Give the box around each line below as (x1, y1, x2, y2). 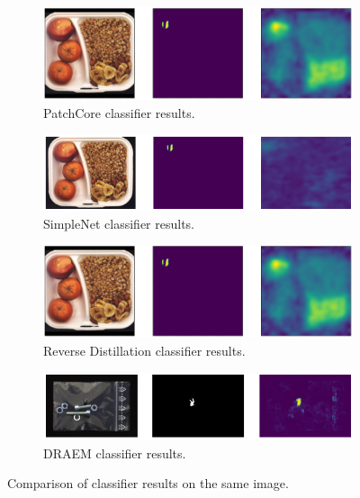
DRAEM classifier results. (43, 443, 186, 462)
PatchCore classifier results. (43, 103, 195, 122)
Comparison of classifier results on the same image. (7, 474, 289, 493)
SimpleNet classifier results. (43, 213, 194, 232)
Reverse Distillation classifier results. (43, 340, 246, 359)
